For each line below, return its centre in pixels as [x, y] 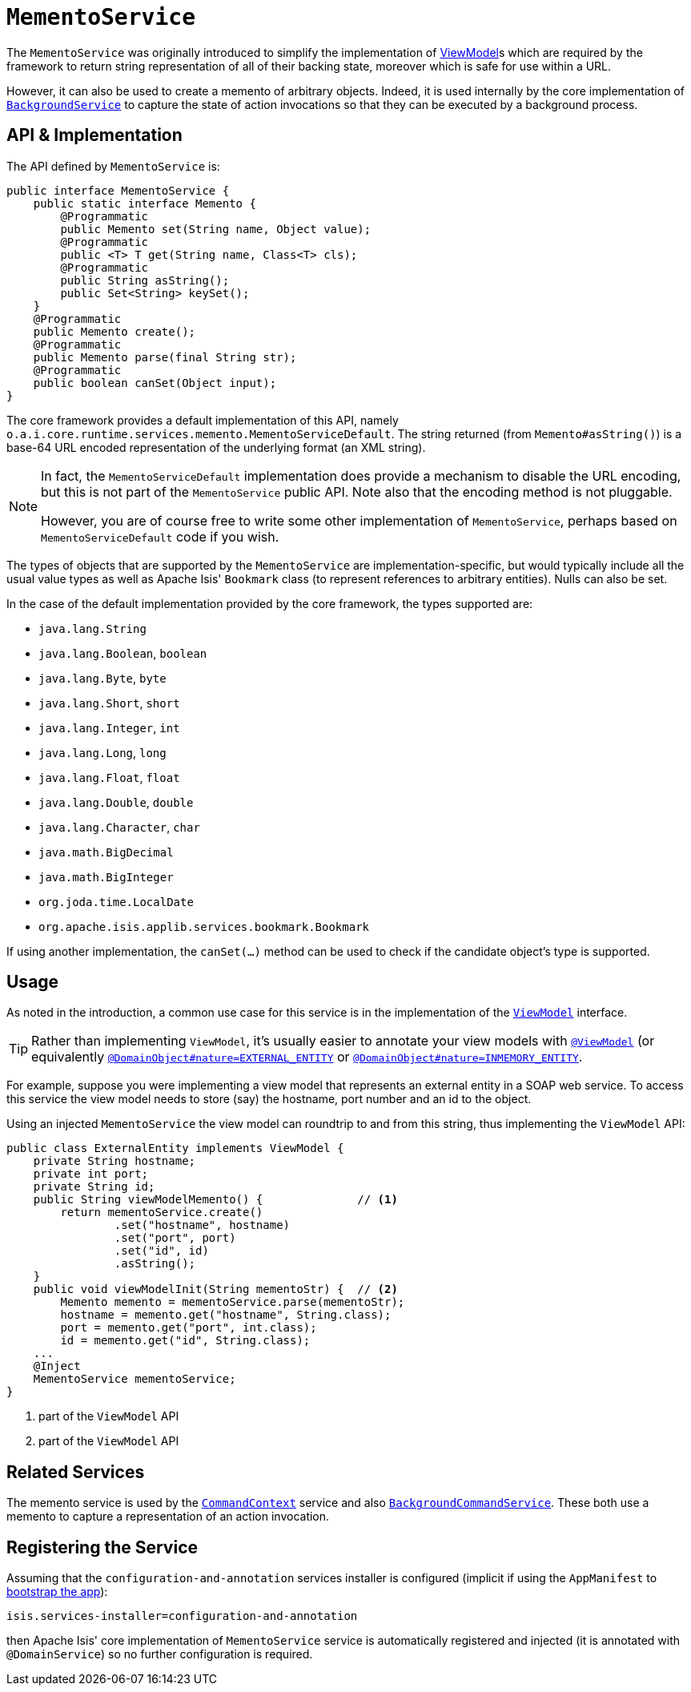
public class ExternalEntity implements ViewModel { [175, 1148]
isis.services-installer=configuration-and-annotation [182, 1616]
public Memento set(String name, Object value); [216, 229]
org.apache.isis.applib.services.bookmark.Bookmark [204, 927]
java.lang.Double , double [116, 802]
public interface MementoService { [118, 190]
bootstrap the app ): [57, 1592]
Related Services [76, 1472]
